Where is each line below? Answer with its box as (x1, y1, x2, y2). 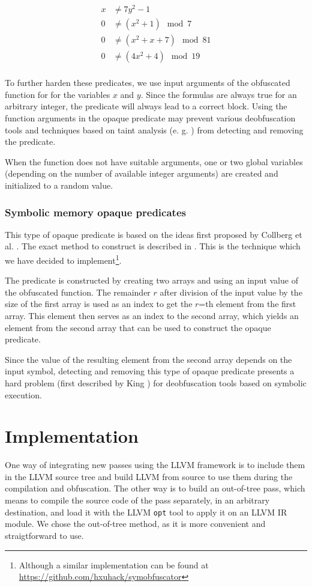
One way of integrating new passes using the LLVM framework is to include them (5, 458, 305, 471)
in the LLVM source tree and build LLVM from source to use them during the (5, 470, 293, 482)
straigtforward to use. (5, 529, 84, 541)
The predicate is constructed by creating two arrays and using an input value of (5, 274, 298, 287)
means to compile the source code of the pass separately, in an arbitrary (5, 494, 270, 506)
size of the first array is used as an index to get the (5, 297, 193, 310)
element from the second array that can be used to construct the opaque (5, 321, 271, 333)
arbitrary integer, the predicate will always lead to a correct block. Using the (5, 100, 287, 112)
